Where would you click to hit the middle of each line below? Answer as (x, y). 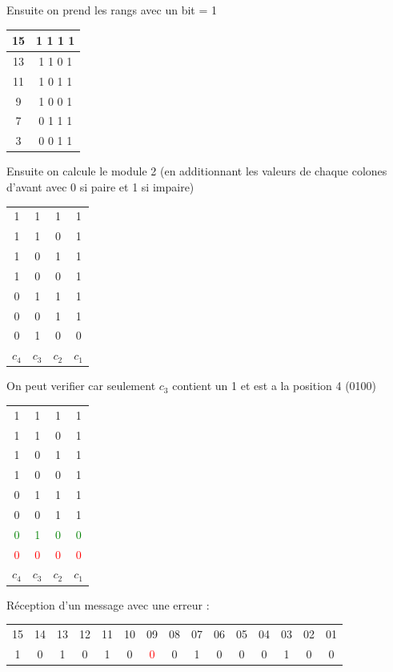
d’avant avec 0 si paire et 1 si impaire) (100, 187)
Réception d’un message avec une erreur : (108, 604)
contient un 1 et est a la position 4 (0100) (275, 386)
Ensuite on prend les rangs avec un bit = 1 (112, 10)
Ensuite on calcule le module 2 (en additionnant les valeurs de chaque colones (197, 171)
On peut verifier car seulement (81, 386)
